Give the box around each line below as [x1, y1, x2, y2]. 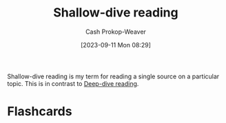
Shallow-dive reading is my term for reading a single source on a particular [7, 72, 220, 80]
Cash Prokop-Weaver [85, 27, 147, 36]
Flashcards [7, 104, 72, 120]
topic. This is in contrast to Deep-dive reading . [7, 79, 139, 87]
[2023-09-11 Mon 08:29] [80, 41, 152, 49]
